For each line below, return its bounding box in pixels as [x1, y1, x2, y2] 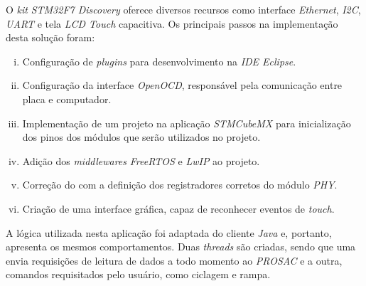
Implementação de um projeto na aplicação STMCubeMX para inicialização [22, 115, 351, 130]
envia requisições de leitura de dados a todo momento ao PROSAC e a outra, [6, 253, 343, 268]
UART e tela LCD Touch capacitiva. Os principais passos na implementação [6, 16, 338, 31]
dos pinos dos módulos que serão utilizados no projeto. [22, 129, 261, 144]
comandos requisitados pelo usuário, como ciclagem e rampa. [6, 267, 271, 282]
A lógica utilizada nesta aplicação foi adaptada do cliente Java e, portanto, [6, 225, 332, 240]
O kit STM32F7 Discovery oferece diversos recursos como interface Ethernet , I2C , [6, 2, 361, 16]
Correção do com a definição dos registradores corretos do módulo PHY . [22, 177, 338, 192]
